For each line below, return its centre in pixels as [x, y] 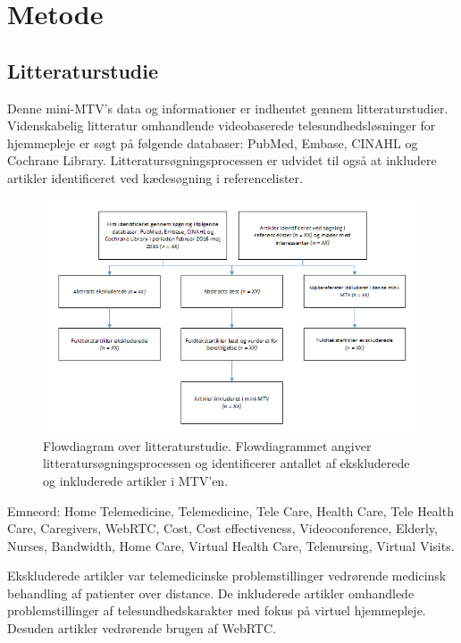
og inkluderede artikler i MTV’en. [136, 480]
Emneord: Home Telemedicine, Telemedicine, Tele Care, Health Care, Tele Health [230, 510]
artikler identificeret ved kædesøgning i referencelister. [155, 177]
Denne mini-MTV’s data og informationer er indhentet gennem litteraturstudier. [228, 108]
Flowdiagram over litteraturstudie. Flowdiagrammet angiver [207, 445]
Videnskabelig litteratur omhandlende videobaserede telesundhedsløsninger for [222, 125]
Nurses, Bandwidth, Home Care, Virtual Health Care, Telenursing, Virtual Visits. [231, 545]
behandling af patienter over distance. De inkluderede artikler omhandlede [211, 593]
